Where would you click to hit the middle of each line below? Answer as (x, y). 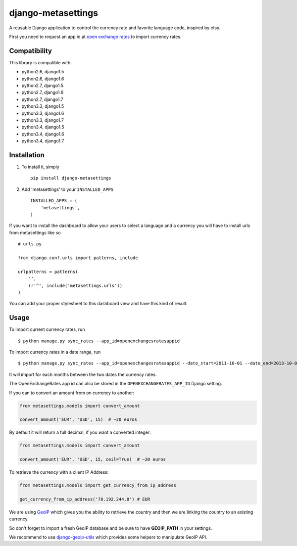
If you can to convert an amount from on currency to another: (72, 393)
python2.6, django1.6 (43, 79)
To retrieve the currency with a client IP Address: (59, 472)
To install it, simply (40, 167)
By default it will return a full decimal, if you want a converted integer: (80, 432)
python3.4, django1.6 (43, 134)
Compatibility (30, 51)
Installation (27, 155)
